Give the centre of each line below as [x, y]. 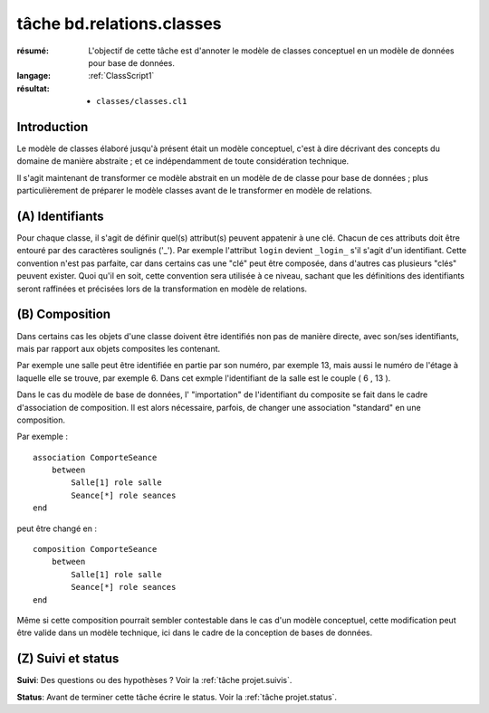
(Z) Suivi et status [68, 659]
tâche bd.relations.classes [119, 24]
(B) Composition [64, 314]
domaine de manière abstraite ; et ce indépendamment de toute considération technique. [183, 161]
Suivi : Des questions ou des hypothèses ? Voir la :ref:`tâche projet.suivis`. [154, 680]
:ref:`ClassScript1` [121, 76]
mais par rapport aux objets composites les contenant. [119, 348]
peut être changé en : [57, 528]
